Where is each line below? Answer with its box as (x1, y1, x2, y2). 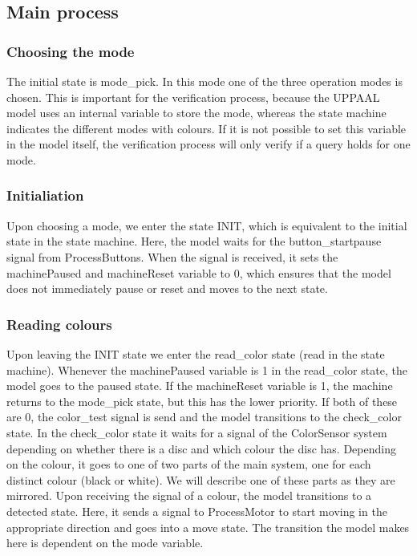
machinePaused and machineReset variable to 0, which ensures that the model (6, 264, 391, 281)
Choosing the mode (6, 41, 135, 61)
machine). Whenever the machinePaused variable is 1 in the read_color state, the (6, 361, 407, 378)
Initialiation (6, 185, 84, 205)
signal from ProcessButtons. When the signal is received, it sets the (6, 248, 338, 265)
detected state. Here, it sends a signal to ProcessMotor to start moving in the (6, 502, 387, 519)
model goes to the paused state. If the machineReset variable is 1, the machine (6, 377, 393, 394)
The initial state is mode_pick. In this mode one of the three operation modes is (6, 73, 403, 89)
